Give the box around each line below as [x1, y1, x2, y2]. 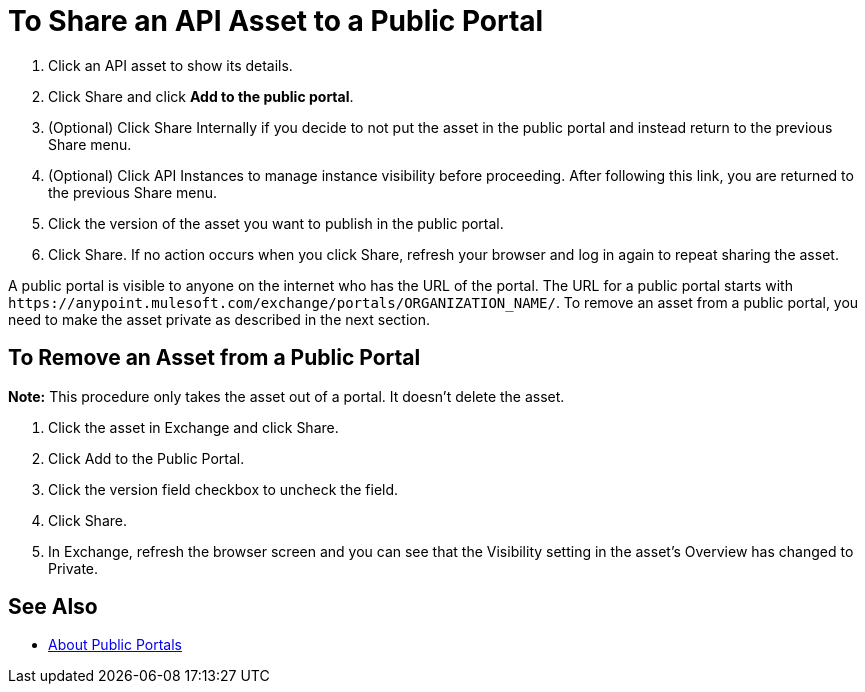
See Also [8, 594, 98, 620]
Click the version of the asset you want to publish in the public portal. [48, 214, 504, 232]
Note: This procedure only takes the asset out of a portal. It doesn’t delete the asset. [8, 387, 565, 405]
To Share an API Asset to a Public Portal [8, 4, 544, 38]
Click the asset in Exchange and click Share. [48, 418, 339, 436]
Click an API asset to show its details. [48, 56, 293, 74]
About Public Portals [48, 636, 182, 654]
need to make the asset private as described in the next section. [8, 310, 431, 328]
